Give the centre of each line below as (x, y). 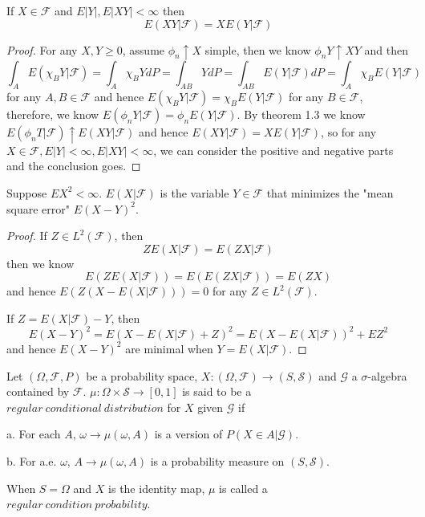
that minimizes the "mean (330, 192)
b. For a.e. (32, 460)
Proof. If (27, 236)
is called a (243, 488)
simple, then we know (258, 49)
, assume (144, 49)
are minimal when (169, 348)
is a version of (188, 434)
